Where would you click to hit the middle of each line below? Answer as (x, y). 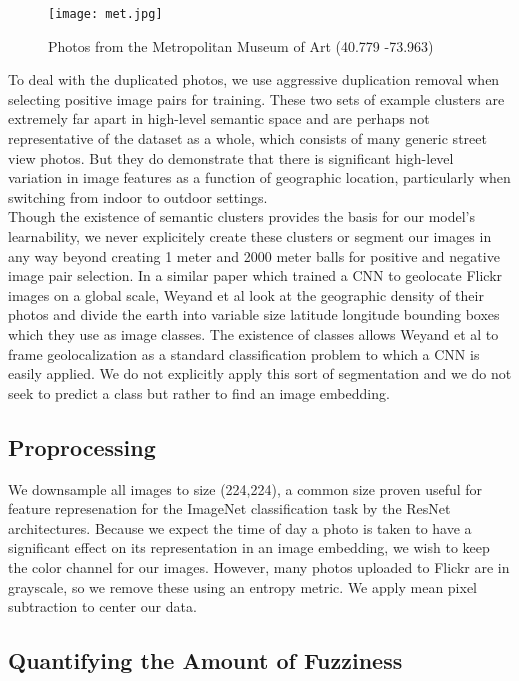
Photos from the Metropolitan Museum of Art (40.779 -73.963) (241, 45)
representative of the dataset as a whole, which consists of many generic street (247, 138)
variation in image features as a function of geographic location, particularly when (259, 177)
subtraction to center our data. (102, 606)
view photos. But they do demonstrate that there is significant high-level (231, 157)
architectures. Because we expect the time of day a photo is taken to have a (240, 527)
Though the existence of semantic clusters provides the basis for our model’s (242, 216)
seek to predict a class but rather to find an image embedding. (199, 392)
